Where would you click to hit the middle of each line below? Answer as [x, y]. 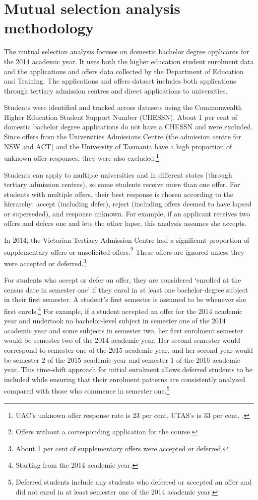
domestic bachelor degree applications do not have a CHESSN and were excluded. [129, 127]
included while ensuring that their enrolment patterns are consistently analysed [125, 379]
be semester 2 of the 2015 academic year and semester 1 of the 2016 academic [122, 359]
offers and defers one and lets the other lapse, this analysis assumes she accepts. [126, 223]
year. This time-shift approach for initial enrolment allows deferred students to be [128, 369]
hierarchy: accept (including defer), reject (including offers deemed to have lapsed [128, 204]
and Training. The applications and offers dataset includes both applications [120, 81]
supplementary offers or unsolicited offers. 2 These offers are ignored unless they [124, 251]
